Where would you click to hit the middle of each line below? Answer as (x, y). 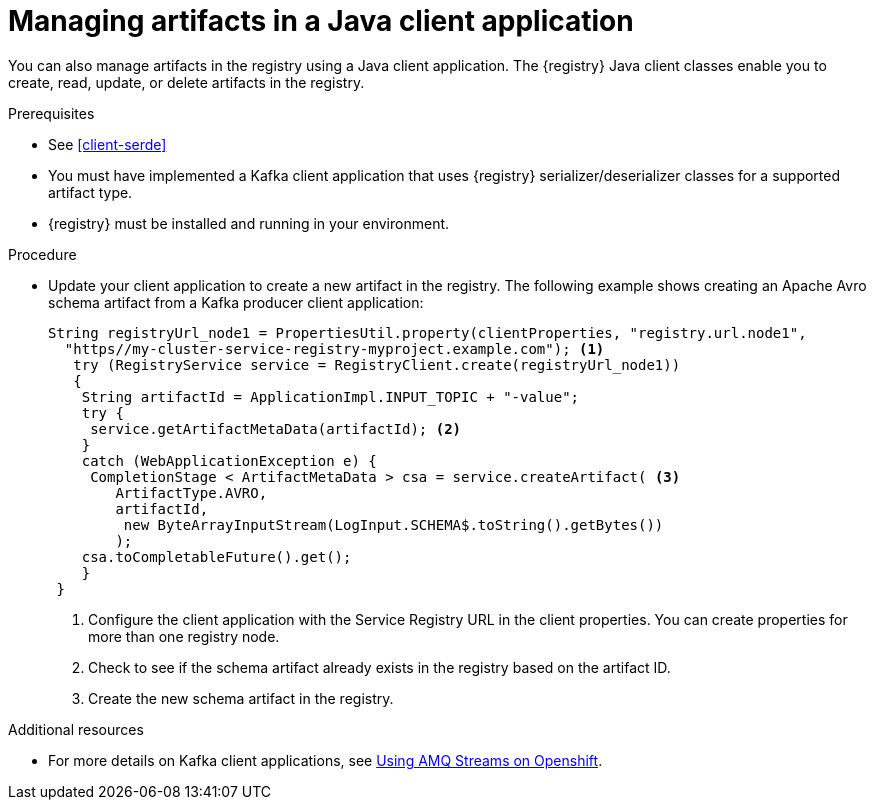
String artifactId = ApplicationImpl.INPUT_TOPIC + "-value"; (330, 396)
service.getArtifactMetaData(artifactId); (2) (276, 428)
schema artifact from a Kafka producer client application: (236, 302)
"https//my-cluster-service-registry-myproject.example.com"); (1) (334, 348)
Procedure (42, 254)
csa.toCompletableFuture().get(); (216, 556)
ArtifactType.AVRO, (191, 492)
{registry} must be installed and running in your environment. (249, 223)
